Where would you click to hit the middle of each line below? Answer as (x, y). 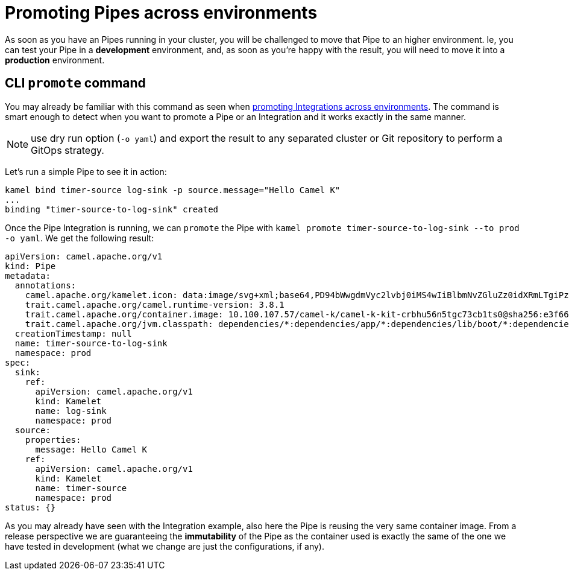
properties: (53, 440)
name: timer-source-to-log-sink (91, 343)
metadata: (28, 275)
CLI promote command (75, 83)
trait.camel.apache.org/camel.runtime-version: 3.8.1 (155, 304)
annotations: (46, 285)
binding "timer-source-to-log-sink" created (112, 209)
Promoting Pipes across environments (161, 13)
